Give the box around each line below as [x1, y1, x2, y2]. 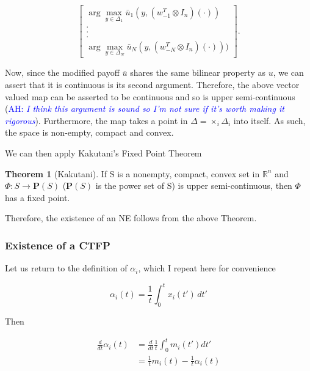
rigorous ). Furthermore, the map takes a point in [5, 114, 188, 127]
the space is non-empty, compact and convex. [5, 126, 174, 139]
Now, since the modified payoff [5, 66, 120, 79]
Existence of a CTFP [5, 237, 110, 252]
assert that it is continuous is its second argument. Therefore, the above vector [5, 78, 300, 90]
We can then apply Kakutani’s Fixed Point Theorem [5, 146, 202, 159]
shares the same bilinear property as [130, 66, 265, 79]
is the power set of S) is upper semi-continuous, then [95, 179, 292, 192]
